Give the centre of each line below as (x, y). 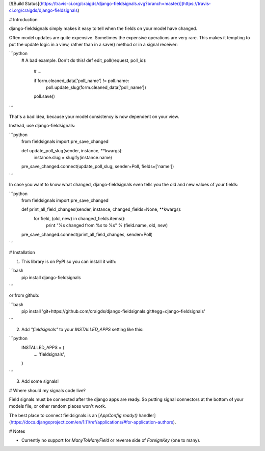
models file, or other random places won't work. (58, 406)
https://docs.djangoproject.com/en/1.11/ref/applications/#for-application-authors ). (93, 422)
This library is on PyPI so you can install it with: (69, 261)
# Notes (17, 431)
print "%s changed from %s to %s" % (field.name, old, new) (107, 225)
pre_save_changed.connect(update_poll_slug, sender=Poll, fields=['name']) (98, 167)
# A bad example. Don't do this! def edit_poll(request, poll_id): (84, 60)
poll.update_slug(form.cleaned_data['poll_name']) (96, 87)
